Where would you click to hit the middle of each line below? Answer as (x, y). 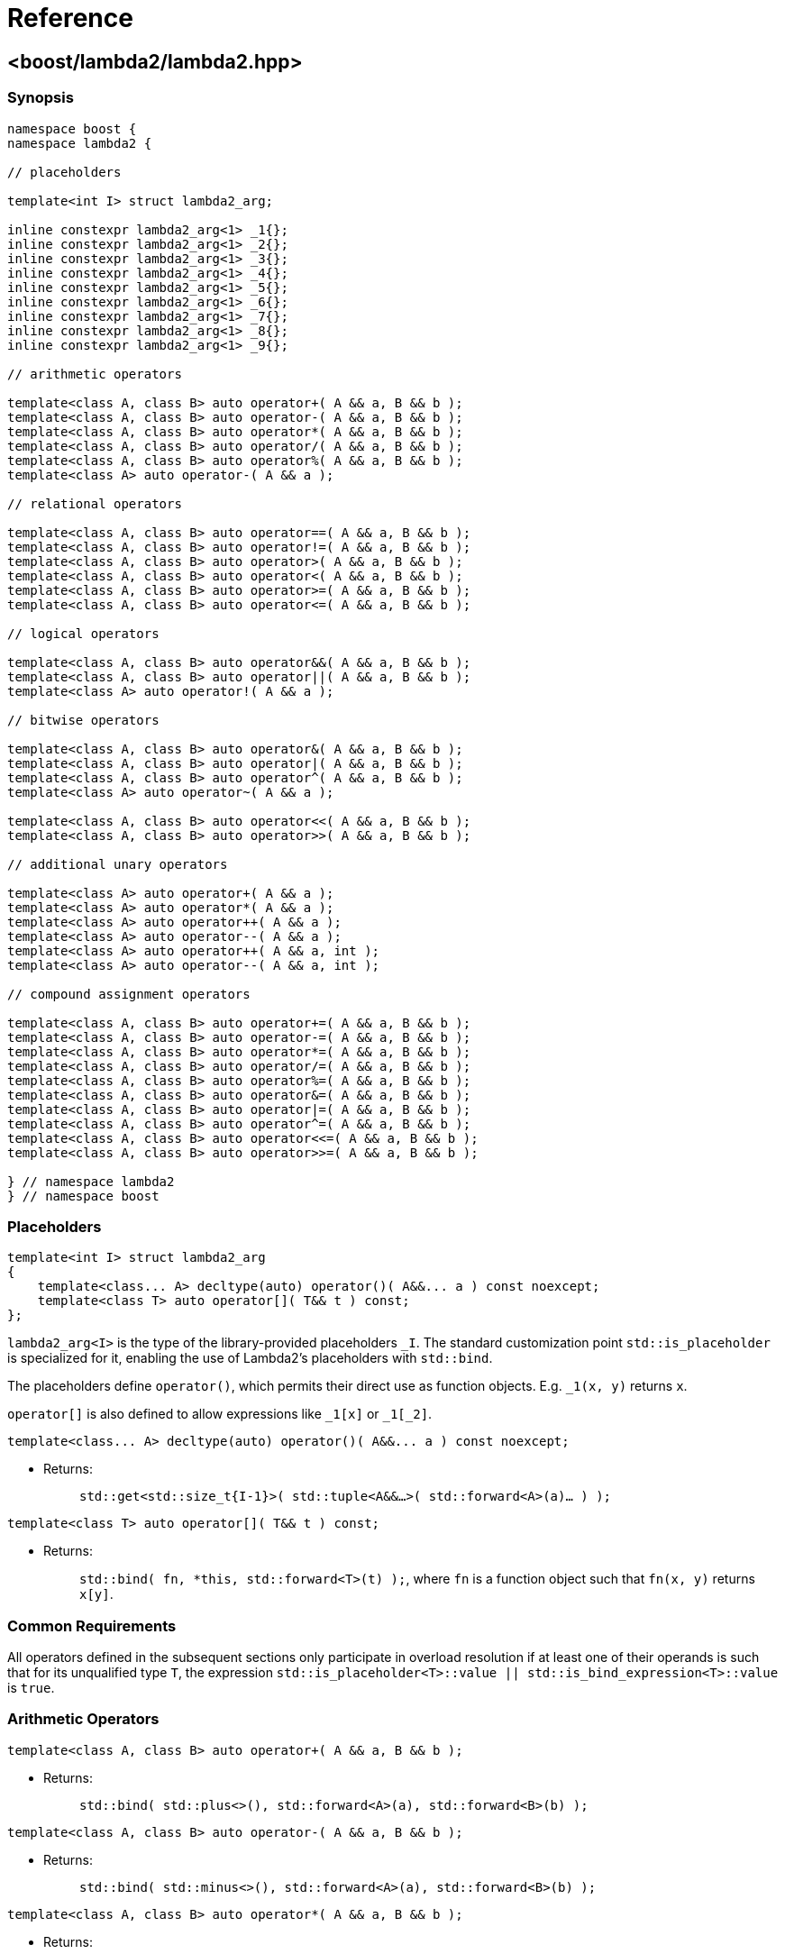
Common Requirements (92, 1625)
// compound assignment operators (129, 994)
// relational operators (95, 503)
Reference (70, 18)
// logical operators (83, 633)
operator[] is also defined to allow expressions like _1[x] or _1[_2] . (220, 1414)
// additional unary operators (118, 864)
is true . (31, 1688)
